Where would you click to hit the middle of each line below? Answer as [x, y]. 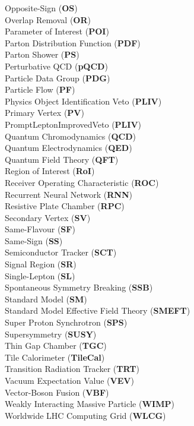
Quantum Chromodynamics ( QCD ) [70, 136]
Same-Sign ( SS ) [34, 240]
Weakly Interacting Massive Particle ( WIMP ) [90, 404]
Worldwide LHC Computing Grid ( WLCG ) [85, 415]
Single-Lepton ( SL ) [40, 275]
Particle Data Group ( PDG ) [58, 78]
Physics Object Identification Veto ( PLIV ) [83, 101]
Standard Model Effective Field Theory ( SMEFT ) [98, 310]
